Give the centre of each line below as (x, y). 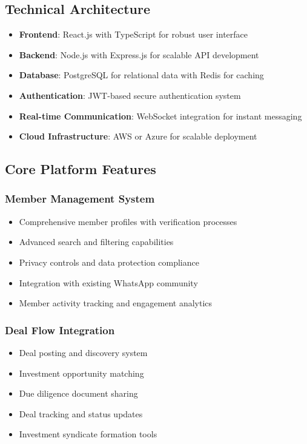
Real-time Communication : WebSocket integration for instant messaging (160, 116)
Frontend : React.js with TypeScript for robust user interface (133, 34)
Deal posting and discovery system (83, 352)
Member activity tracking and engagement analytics (116, 303)
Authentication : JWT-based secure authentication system (130, 95)
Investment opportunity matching (81, 373)
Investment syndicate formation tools (88, 434)
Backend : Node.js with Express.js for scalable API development (139, 54)
